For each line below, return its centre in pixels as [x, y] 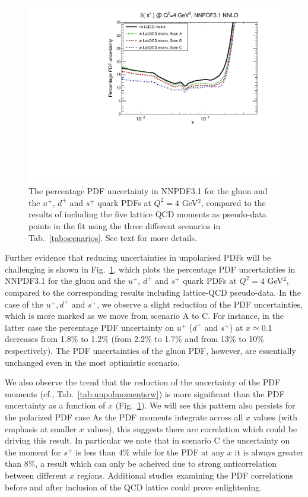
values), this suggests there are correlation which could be [192, 428]
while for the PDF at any [179, 452]
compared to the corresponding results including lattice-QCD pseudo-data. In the [153, 292]
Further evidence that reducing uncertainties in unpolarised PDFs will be [138, 257]
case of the [24, 304]
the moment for [33, 452]
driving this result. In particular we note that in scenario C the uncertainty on [147, 440]
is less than [96, 452]
